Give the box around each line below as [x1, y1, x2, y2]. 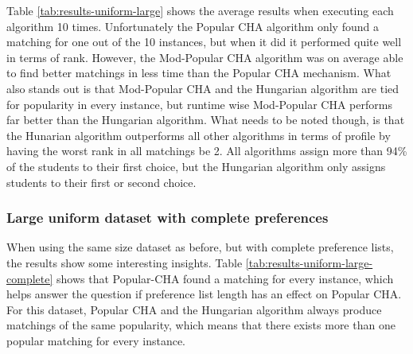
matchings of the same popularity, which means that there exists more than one [6, 317, 395, 333]
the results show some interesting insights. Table [6, 254, 243, 270]
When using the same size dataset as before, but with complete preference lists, [6, 239, 394, 255]
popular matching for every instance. [6, 332, 185, 348]
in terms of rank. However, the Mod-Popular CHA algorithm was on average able [6, 49, 403, 65]
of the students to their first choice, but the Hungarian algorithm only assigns [6, 158, 386, 174]
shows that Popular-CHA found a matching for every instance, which [56, 270, 394, 286]
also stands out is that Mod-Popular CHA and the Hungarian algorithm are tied [6, 80, 399, 96]
